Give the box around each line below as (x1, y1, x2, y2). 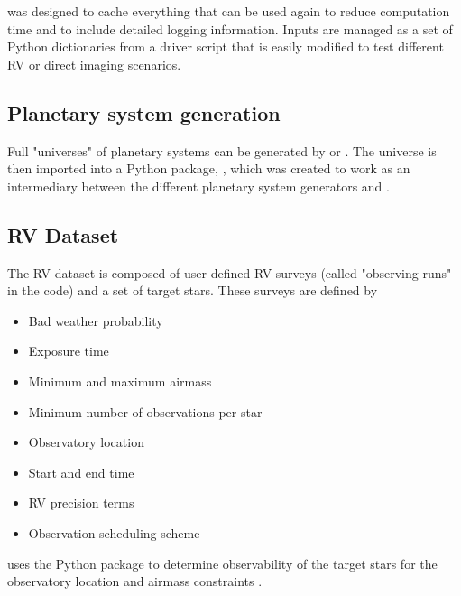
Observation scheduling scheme (28, 523, 200, 542)
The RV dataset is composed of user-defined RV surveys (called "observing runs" (7, 263, 452, 282)
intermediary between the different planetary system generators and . (7, 176, 390, 195)
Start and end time (28, 462, 134, 481)
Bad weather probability (28, 311, 163, 330)
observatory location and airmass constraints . (7, 572, 263, 591)
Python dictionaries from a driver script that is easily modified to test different (7, 37, 444, 56)
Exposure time (28, 341, 109, 360)
